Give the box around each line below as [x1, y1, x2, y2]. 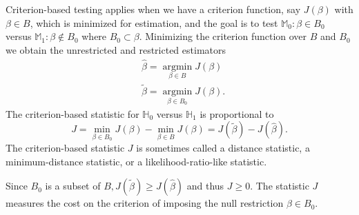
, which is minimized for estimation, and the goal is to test [30, 15, 278, 30]
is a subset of [45, 178, 101, 193]
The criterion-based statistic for [6, 106, 139, 121]
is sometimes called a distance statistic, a [136, 140, 310, 154]
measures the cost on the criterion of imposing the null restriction [6, 196, 284, 210]
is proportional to [200, 106, 274, 121]
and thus [186, 178, 224, 193]
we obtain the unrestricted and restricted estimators [6, 42, 226, 57]
